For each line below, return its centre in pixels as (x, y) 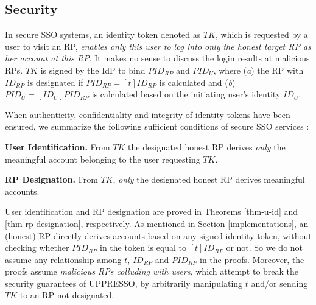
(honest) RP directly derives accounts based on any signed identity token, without (158, 235)
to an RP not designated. (67, 295)
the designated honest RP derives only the (207, 146)
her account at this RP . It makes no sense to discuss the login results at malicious (157, 58)
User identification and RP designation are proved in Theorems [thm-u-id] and (152, 212)
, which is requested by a (262, 34)
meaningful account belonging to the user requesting (103, 159)
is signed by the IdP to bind (93, 70)
